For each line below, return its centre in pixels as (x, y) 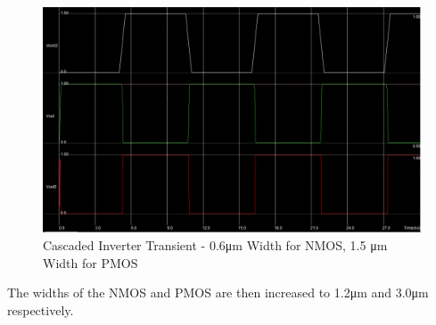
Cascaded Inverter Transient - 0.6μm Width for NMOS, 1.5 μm (215, 245)
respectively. (41, 309)
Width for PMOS (90, 262)
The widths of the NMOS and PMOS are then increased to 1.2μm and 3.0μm (218, 292)
